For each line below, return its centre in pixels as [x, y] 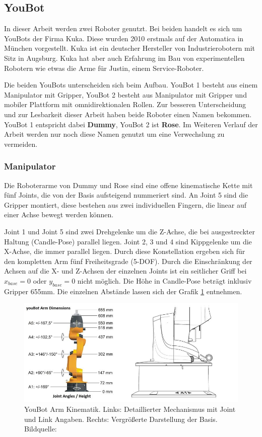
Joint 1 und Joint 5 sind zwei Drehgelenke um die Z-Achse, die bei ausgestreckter [129, 231]
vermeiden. [21, 144]
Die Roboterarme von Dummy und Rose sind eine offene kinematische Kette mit [128, 185]
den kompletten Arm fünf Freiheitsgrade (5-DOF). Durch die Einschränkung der [128, 261]
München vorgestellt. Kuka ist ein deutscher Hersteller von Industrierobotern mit [130, 48]
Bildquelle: [41, 429]
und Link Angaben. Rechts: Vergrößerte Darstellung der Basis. [121, 419]
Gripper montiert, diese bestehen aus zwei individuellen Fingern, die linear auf [125, 204]
